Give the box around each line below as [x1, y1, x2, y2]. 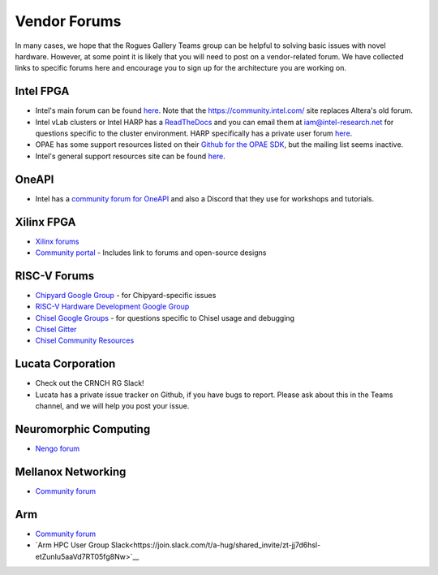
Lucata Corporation [15, 357, 116, 371]
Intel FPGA [15, 84, 70, 98]
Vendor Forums [15, 12, 122, 30]
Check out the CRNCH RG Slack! [35, 378, 145, 388]
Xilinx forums [35, 236, 79, 246]
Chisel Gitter [35, 325, 77, 335]
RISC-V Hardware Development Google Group [35, 301, 190, 312]
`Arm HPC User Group [35, 540, 109, 550]
